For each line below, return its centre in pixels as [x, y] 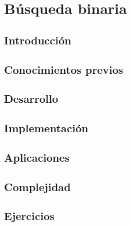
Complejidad [37, 186]
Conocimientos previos [64, 69]
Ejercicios [29, 216]
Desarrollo [31, 99]
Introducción [38, 40]
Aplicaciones [37, 157]
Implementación [46, 128]
